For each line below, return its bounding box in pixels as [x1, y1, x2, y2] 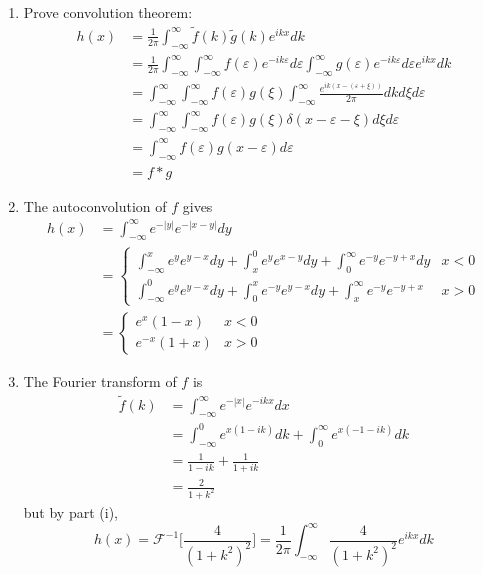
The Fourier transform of [23, 370, 177, 391]
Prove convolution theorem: [23, 2, 193, 22]
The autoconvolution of [23, 195, 167, 216]
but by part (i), [23, 501, 118, 522]
